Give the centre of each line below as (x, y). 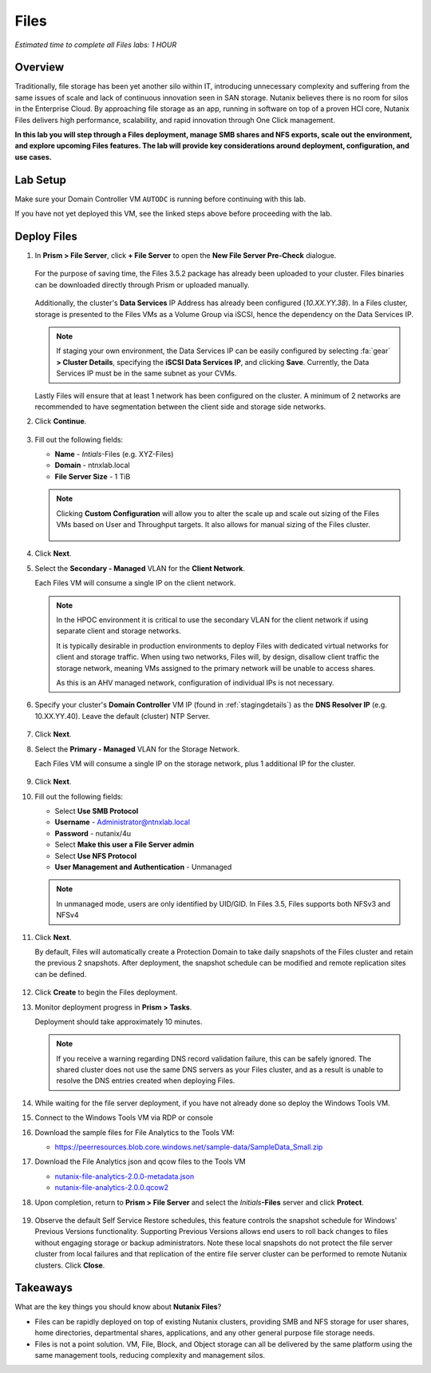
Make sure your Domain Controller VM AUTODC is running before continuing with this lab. (160, 199)
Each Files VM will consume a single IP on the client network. (135, 583)
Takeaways (44, 1288)
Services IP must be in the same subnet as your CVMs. (146, 373)
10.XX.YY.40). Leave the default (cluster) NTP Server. (123, 716)
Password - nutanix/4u (93, 833)
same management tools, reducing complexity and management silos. (150, 1355)
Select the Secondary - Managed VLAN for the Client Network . (140, 568)
